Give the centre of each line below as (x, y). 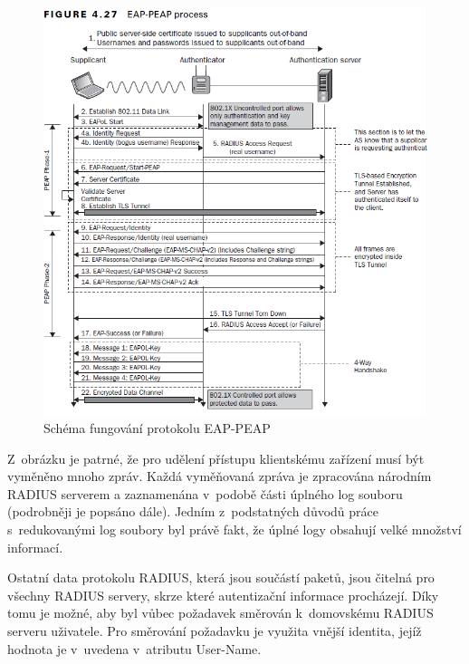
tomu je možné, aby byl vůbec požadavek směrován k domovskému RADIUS (220, 613)
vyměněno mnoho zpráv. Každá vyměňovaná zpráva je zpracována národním (220, 476)
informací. (35, 547)
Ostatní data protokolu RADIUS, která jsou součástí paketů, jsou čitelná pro (221, 577)
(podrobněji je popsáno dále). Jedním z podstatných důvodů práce (193, 511)
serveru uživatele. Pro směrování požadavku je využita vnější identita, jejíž (215, 630)
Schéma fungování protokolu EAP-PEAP (157, 428)
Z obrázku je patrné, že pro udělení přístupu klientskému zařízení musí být (216, 458)
